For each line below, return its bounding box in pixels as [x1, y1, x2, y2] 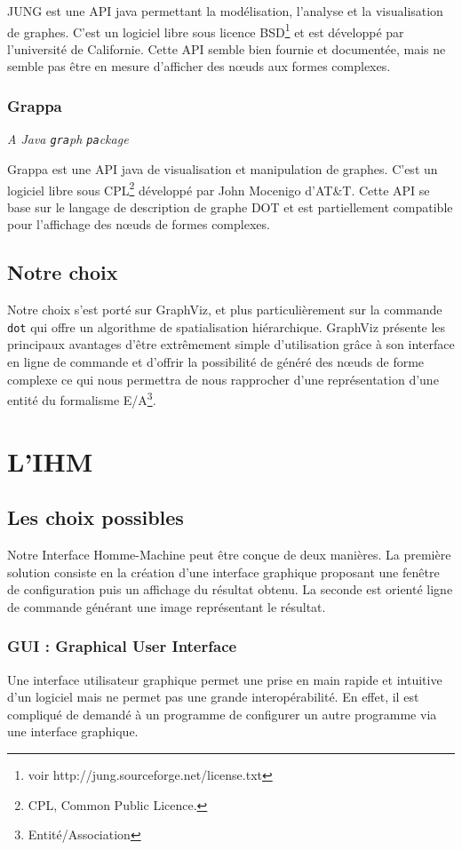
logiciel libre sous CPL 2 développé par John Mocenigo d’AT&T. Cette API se [7, 178, 430, 199]
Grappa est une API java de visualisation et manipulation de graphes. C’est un [7, 159, 438, 178]
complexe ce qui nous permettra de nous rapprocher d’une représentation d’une [7, 369, 439, 388]
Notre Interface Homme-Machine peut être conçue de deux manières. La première [7, 545, 451, 563]
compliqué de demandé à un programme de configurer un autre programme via [7, 704, 437, 723]
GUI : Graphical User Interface [7, 635, 237, 657]
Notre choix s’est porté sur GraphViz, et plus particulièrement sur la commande [7, 300, 442, 319]
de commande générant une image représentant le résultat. [7, 597, 326, 616]
